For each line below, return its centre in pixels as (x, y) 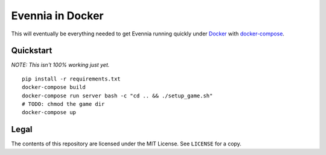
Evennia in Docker (57, 16)
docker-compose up (49, 112)
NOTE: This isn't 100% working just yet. (60, 65)
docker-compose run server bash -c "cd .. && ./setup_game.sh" (117, 96)
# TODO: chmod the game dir (63, 104)
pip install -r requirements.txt (71, 79)
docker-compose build (54, 87)
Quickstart (32, 51)
